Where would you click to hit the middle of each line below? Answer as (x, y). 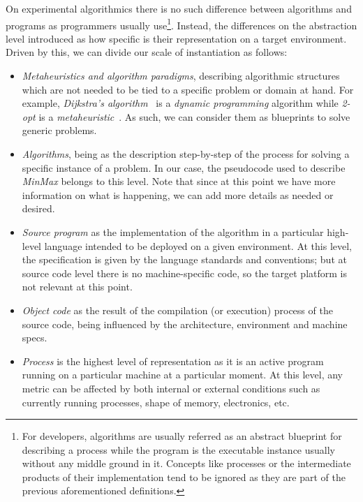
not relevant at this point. (77, 287)
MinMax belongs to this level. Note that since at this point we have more (179, 181)
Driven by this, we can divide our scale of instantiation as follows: (147, 52)
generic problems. (59, 130)
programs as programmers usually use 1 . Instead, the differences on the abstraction (181, 24)
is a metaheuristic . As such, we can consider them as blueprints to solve (194, 116)
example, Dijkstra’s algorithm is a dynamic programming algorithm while (180, 103)
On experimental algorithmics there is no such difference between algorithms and (179, 8)
